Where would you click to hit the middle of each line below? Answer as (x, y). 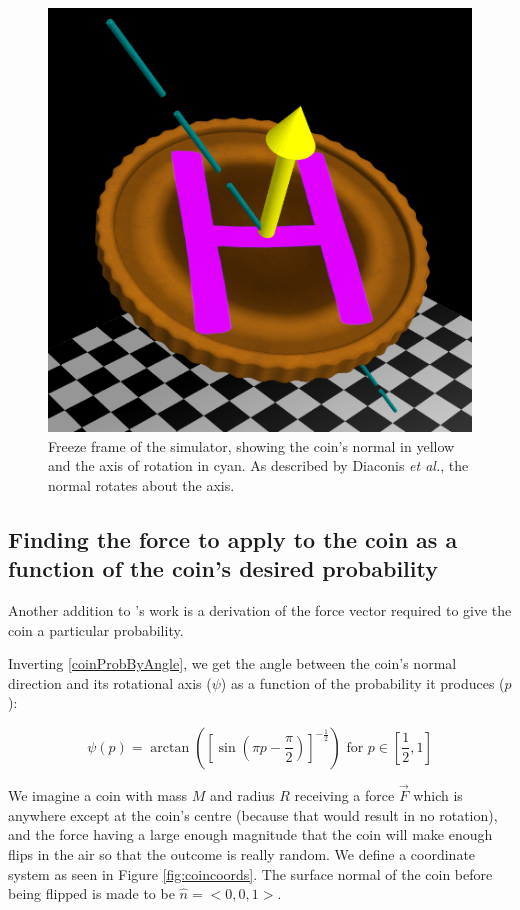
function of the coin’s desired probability (223, 568)
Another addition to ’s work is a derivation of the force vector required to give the (260, 609)
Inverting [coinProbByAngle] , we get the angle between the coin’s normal (232, 663)
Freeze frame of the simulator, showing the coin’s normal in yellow (251, 445)
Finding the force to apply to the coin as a (233, 538)
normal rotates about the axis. (141, 484)
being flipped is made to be (91, 893)
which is (438, 795)
